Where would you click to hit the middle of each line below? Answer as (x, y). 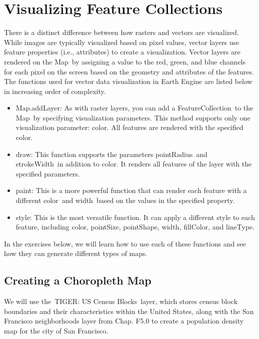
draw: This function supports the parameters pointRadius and (111, 154)
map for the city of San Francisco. (56, 330)
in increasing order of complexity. (55, 91)
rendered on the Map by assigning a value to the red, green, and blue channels (125, 61)
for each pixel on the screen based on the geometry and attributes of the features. (129, 71)
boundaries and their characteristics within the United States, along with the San (129, 311)
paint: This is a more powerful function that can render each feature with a (131, 190)
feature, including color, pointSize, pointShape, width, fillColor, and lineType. (135, 227)
